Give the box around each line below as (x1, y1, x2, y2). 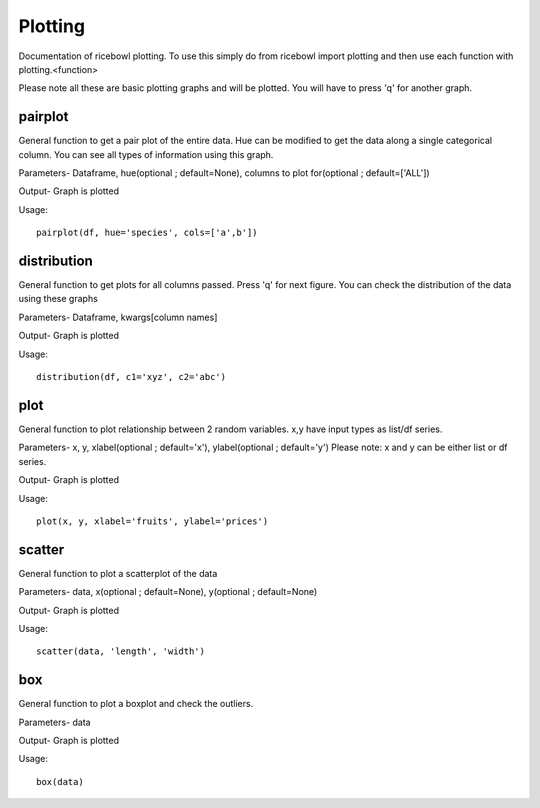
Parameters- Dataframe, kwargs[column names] (18, 311, 218, 323)
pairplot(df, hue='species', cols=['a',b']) (36, 227, 259, 239)
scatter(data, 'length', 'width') (36, 646, 205, 657)
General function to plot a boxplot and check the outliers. (18, 698, 254, 710)
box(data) (36, 776, 84, 787)
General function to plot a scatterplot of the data (18, 567, 218, 579)
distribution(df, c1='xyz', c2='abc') (36, 371, 227, 383)
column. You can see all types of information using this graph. (18, 148, 274, 160)
